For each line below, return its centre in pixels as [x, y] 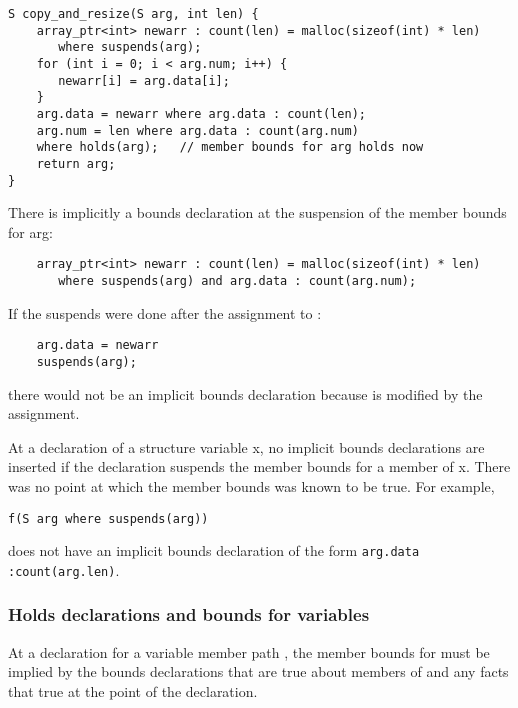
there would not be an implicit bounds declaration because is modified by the [245, 393]
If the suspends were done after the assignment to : [165, 312]
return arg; [76, 163]
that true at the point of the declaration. [133, 690]
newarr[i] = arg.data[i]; [144, 80]
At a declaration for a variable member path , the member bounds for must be [249, 651]
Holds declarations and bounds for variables [189, 614]
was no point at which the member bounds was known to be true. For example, [251, 486]
